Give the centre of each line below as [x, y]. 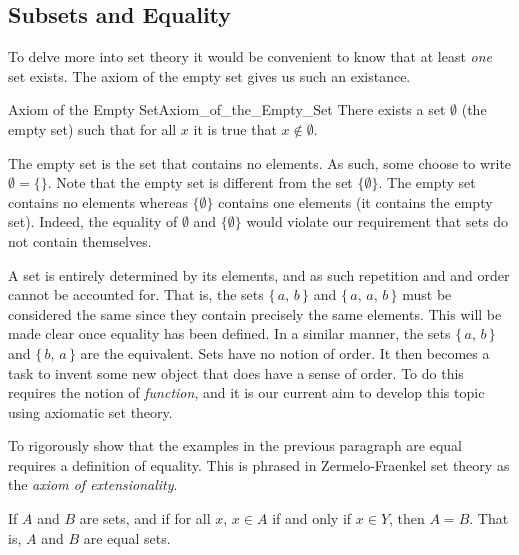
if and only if [312, 518]
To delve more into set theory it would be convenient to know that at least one [250, 56]
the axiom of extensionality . [93, 484]
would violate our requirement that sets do [377, 221]
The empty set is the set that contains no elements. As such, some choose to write [260, 162]
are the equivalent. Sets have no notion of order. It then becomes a [285, 352]
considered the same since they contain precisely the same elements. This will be [255, 313]
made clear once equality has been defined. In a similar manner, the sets [229, 333]
